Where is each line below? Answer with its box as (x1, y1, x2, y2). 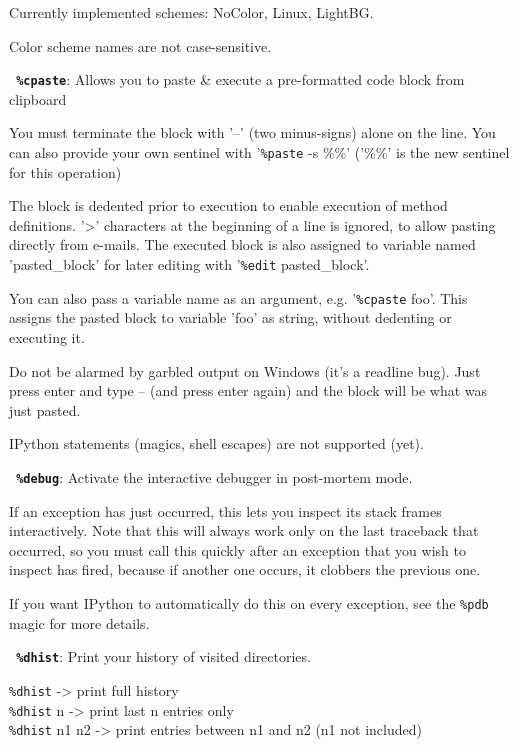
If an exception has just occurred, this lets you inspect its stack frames (9, 500, 442, 521)
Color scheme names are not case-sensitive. (9, 35, 272, 56)
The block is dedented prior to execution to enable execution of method (9, 195, 448, 216)
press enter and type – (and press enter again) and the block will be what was (9, 380, 488, 401)
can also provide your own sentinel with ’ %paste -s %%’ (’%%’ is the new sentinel (9, 142, 510, 163)
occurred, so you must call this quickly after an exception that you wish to (9, 539, 466, 560)
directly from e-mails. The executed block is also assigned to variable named (9, 234, 476, 255)
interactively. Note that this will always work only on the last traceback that (9, 520, 479, 541)
